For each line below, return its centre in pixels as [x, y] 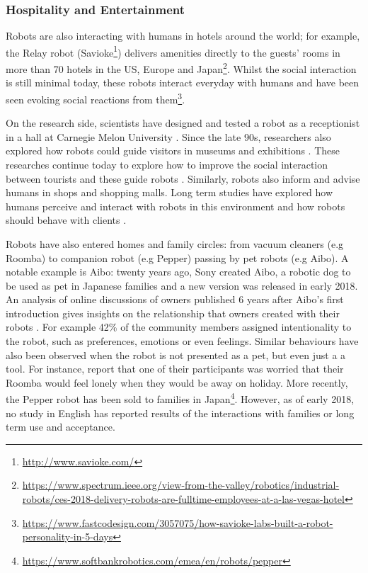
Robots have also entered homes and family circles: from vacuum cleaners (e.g [175, 243]
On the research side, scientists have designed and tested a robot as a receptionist [183, 123]
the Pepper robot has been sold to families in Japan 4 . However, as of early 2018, [180, 398]
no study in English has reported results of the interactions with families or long [180, 413]
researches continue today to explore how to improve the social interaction [167, 164]
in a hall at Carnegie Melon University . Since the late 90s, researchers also [168, 136]
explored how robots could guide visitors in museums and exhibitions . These [173, 151]
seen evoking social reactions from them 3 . [96, 98]
